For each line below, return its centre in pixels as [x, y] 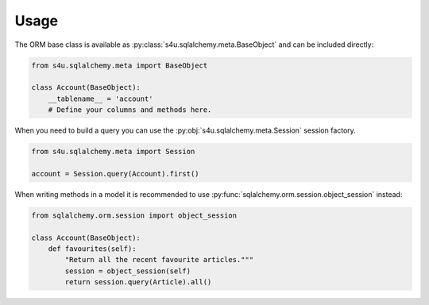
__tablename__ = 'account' [101, 98]
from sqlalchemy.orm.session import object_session [134, 215]
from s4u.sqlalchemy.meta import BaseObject [120, 65]
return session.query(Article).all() [138, 282]
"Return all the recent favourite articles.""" [159, 260]
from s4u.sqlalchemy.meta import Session [113, 152]
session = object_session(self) [128, 271]
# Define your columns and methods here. [130, 110]
